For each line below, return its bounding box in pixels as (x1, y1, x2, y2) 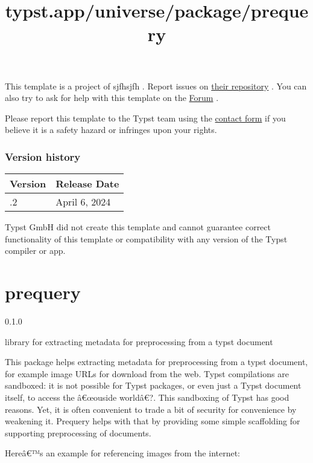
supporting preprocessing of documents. (5, 426, 151, 439)
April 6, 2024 (55, 195, 111, 209)
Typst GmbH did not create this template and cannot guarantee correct (5, 221, 271, 233)
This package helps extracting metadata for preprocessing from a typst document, (5, 355, 308, 368)
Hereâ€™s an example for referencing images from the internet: (5, 447, 241, 459)
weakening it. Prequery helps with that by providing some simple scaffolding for (5, 415, 300, 427)
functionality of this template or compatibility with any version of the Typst (5, 232, 288, 245)
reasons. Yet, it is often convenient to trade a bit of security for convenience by (5, 403, 297, 415)
